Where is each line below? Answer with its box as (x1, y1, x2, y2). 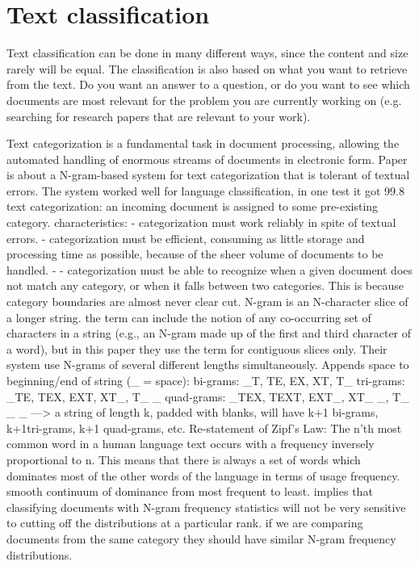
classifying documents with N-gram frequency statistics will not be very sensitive (6, 498, 406, 515)
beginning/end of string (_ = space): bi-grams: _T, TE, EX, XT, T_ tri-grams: (6, 372, 405, 388)
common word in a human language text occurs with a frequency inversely (6, 435, 375, 452)
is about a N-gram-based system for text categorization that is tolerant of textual (6, 166, 410, 183)
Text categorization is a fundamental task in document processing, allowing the (6, 135, 400, 152)
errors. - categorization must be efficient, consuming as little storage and (6, 229, 365, 246)
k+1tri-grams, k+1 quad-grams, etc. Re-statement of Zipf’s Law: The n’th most (6, 419, 402, 436)
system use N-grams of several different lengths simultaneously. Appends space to (6, 356, 409, 373)
